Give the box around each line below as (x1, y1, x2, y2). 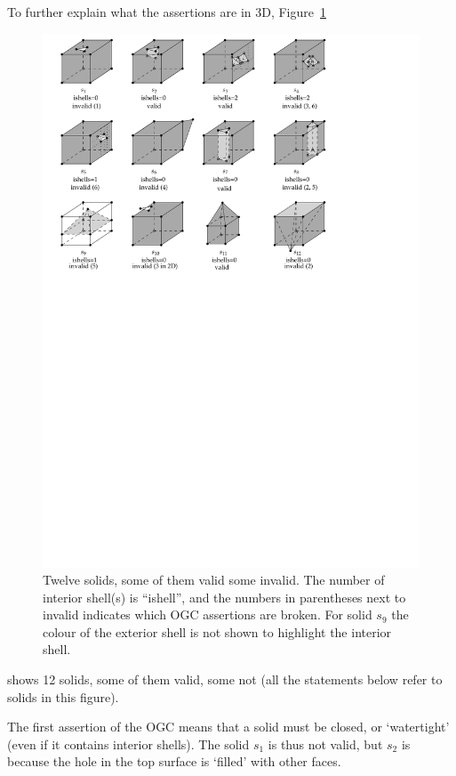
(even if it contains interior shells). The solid (7, 734, 250, 753)
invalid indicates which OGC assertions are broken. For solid (43, 605, 372, 624)
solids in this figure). (7, 687, 119, 706)
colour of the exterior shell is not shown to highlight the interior (43, 622, 392, 641)
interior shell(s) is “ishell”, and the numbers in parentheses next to (43, 587, 406, 606)
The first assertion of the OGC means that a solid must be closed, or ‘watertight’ (7, 717, 450, 736)
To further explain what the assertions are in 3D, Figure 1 (7, 3, 327, 20)
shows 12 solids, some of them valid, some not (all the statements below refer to (7, 670, 443, 689)
